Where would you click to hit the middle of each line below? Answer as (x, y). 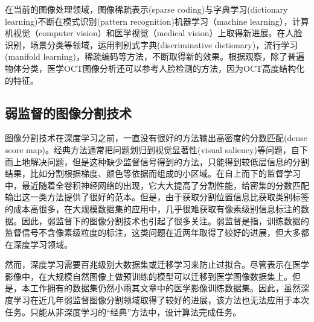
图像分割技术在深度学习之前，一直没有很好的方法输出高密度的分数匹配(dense (156, 138)
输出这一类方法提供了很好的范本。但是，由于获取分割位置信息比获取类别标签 (157, 197)
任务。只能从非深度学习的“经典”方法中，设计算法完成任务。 (123, 311)
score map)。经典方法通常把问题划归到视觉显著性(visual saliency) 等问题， (148, 149)
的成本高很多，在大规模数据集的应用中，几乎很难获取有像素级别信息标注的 (153, 208)
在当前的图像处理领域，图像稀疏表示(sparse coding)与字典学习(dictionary (146, 9)
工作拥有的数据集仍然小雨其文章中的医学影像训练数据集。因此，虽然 (165, 288)
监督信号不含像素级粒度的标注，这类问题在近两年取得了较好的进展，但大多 (153, 232)
